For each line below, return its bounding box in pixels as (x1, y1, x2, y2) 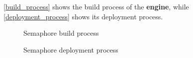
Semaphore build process (23, 28, 99, 38)
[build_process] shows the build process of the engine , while (3, 1, 189, 11)
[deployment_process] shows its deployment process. (3, 11, 163, 21)
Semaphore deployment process (23, 44, 118, 55)
